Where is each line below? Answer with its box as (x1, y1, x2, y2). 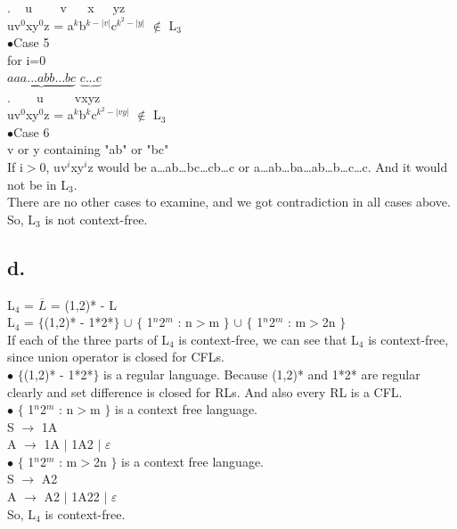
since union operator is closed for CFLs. (7, 347, 224, 366)
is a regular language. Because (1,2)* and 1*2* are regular (103, 364, 420, 383)
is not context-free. (45, 209, 148, 228)
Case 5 (13, 33, 50, 52)
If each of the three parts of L (7, 330, 169, 348)
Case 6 (13, 122, 50, 141)
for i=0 (7, 50, 46, 69)
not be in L (7, 175, 69, 193)
